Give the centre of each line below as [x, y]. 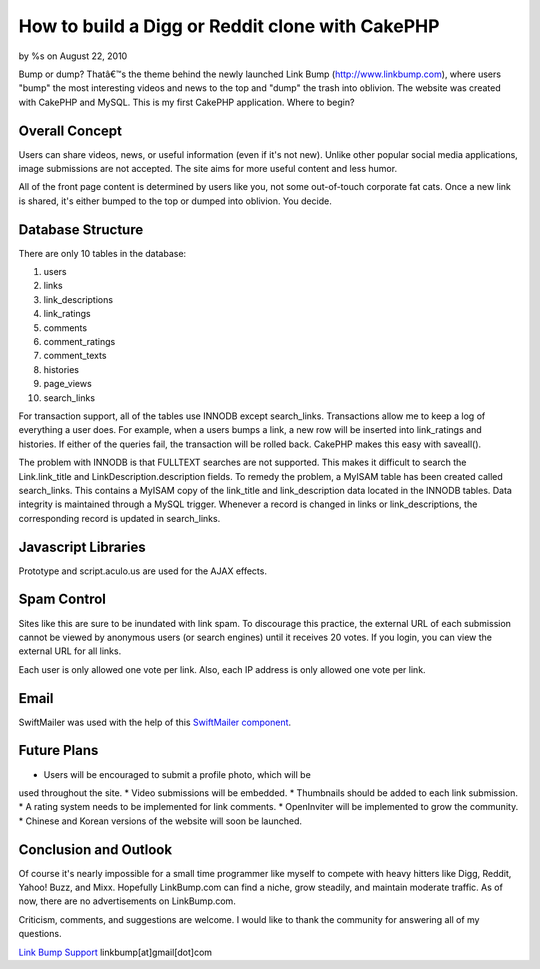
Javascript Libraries [82, 546]
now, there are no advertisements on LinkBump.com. [127, 901]
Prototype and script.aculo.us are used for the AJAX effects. [142, 571]
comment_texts [75, 356]
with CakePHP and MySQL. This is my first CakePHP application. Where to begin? [186, 102]
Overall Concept [70, 130]
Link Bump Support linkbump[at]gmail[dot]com [115, 952]
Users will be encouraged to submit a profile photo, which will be [177, 774]
